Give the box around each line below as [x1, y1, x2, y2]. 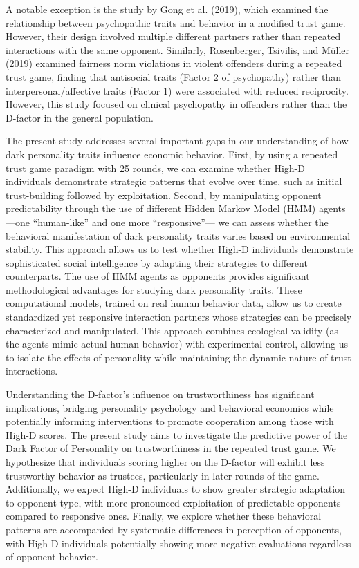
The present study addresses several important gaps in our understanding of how [6, 133, 349, 148]
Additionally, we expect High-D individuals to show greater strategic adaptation [6, 482, 345, 496]
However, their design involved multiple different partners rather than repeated [6, 29, 341, 44]
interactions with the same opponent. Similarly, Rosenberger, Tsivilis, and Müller [6, 42, 350, 57]
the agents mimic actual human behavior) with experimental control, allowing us [6, 337, 348, 351]
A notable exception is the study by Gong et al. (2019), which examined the [6, 2, 329, 16]
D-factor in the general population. [6, 110, 154, 124]
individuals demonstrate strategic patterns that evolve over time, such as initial [6, 174, 342, 189]
